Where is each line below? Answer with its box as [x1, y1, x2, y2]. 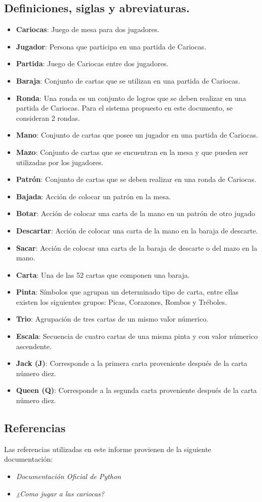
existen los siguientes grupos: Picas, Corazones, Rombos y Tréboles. [16, 296, 227, 307]
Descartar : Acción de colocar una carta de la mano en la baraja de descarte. [16, 225, 258, 235]
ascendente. [16, 340, 52, 351]
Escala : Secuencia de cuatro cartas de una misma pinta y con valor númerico [16, 331, 258, 341]
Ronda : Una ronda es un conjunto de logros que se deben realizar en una [16, 92, 246, 103]
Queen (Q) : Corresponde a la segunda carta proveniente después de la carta [16, 385, 257, 395]
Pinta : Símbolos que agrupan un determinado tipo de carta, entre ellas [16, 286, 239, 297]
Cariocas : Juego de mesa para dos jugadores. [16, 24, 160, 35]
